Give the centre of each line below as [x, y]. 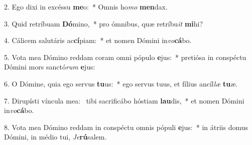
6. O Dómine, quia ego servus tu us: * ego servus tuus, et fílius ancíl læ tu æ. [121, 83]
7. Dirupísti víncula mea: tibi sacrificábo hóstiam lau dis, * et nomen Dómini [124, 100]
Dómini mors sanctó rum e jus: [50, 67]
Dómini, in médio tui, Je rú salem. [55, 137]
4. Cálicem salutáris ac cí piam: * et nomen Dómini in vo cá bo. [98, 40]
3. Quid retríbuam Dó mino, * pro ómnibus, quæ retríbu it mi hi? [104, 23]
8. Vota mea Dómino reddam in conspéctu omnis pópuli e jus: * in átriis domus [126, 127]
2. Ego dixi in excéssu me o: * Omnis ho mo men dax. [86, 6]
